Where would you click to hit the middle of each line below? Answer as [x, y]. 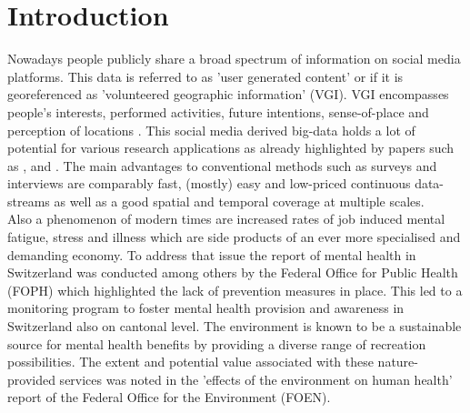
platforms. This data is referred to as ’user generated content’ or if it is [205, 76]
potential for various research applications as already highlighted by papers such [231, 148]
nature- [398, 362]
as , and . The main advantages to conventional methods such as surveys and [222, 165]
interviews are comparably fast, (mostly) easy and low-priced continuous [209, 183]
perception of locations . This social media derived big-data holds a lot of [211, 130]
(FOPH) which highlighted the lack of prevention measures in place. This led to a [235, 290]
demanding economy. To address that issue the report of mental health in [212, 254]
